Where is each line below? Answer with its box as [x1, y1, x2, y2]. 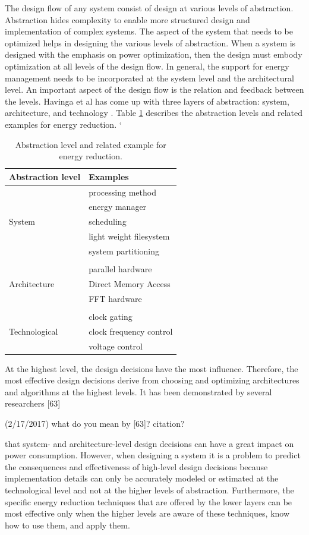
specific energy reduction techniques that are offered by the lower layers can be [5, 495, 292, 508]
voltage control [89, 339, 143, 352]
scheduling [89, 215, 127, 228]
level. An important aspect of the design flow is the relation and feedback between [5, 83, 304, 96]
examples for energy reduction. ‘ [5, 118, 122, 130]
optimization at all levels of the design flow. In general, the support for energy [5, 59, 289, 72]
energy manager [89, 200, 147, 213]
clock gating [89, 310, 133, 322]
